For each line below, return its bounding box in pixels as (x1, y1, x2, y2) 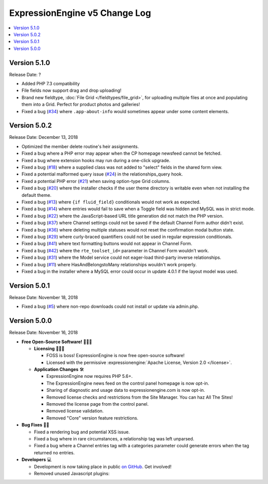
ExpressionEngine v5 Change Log (9, 7, 151, 18)
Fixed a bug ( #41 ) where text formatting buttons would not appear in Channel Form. (21, 241, 193, 246)
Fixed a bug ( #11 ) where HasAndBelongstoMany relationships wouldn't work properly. (21, 261, 197, 267)
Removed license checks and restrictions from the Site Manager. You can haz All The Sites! (46, 394, 233, 400)
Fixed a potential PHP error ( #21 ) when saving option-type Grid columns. (21, 178, 171, 184)
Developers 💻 (21, 457, 52, 463)
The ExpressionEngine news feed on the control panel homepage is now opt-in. (46, 380, 209, 386)
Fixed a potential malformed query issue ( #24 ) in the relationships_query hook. (21, 171, 183, 177)
